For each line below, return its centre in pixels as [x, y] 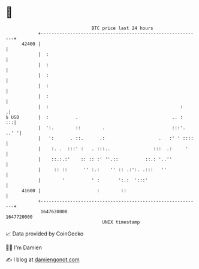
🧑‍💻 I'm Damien [24, 247]
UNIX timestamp [121, 222]
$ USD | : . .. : [94, 117]
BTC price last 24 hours [122, 28]
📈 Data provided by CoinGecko [45, 234]
